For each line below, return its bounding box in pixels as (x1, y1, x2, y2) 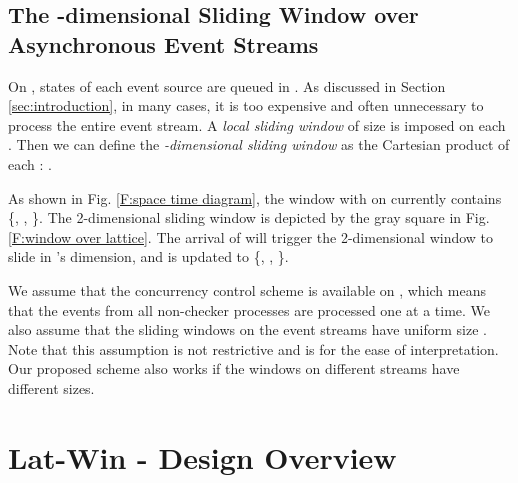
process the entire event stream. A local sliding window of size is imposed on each (8, 114, 506, 135)
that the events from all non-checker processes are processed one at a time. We (8, 299, 491, 320)
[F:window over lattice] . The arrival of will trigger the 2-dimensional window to (8, 226, 494, 247)
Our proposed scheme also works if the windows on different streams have (8, 358, 460, 379)
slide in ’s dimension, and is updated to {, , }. (8, 246, 289, 267)
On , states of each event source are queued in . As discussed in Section (8, 75, 446, 96)
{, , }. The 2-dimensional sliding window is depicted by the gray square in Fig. (8, 207, 490, 228)
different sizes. (8, 377, 95, 398)
